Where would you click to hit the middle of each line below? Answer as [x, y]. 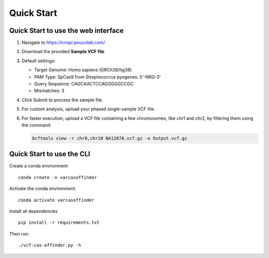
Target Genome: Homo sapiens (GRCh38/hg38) [83, 70]
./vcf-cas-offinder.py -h [50, 245]
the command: [37, 125]
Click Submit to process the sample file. [62, 100]
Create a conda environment [39, 166]
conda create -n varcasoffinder [58, 177]
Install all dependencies [33, 211]
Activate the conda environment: [43, 188]
